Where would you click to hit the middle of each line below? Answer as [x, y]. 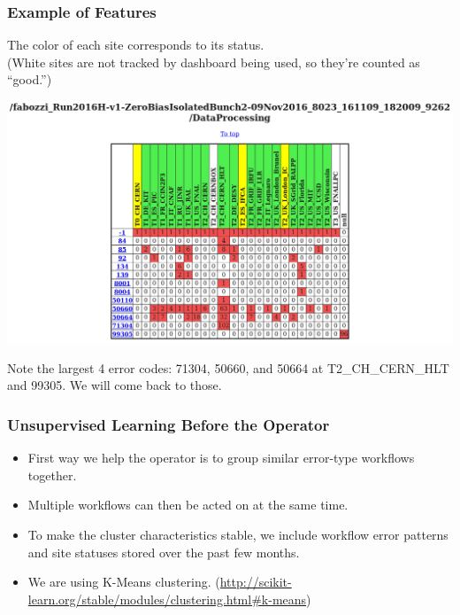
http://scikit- [256, 582]
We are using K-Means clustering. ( [124, 582]
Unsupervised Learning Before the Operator [169, 424]
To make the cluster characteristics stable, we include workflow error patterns [238, 534]
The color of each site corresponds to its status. [136, 45]
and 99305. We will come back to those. [115, 385]
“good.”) [30, 79]
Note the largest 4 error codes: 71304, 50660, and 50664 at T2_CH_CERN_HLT [228, 367]
